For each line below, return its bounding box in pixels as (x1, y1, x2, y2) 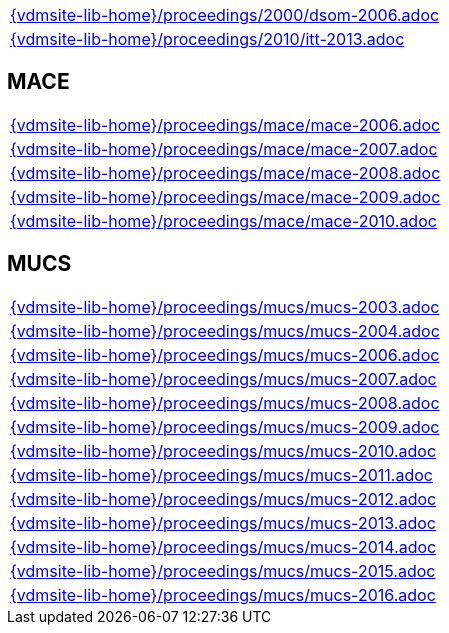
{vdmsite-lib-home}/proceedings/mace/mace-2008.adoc (10, 162, 441, 183)
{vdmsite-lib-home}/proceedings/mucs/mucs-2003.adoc (10, 296, 440, 317)
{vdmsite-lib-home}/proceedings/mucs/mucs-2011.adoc (10, 464, 433, 485)
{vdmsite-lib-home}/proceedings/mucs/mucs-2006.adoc (10, 344, 440, 365)
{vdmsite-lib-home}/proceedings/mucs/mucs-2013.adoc (10, 512, 436, 533)
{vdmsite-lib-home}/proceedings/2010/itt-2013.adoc (10, 29, 405, 49)
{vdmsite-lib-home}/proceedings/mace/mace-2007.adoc (10, 138, 438, 159)
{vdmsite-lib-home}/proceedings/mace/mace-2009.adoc (10, 186, 441, 207)
